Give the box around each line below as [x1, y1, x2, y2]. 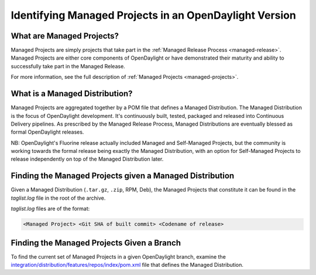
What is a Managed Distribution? [11, 89, 133, 99]
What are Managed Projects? [11, 31, 119, 41]
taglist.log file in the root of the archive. [11, 194, 106, 201]
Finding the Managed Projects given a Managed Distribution [11, 171, 235, 181]
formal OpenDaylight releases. [11, 128, 84, 135]
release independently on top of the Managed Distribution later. [11, 155, 164, 163]
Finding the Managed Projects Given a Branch [11, 238, 181, 248]
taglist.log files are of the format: [11, 205, 90, 213]
